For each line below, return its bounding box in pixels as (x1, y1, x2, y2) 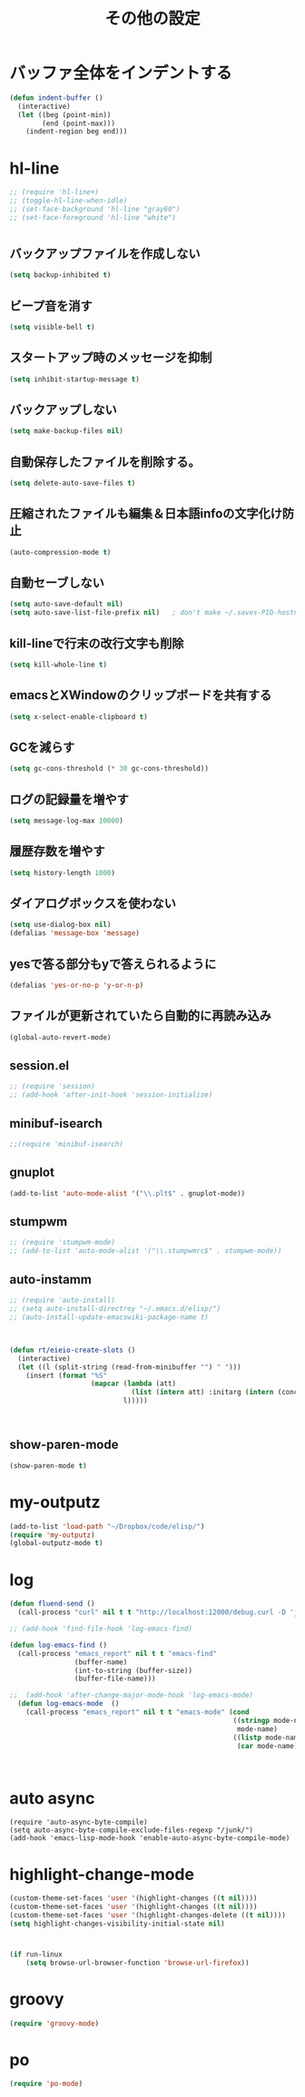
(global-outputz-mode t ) (9, 1539, 103, 1548)
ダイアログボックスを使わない (9, 896, 177, 911)
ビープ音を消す (9, 298, 93, 313)
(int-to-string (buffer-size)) (74, 1666, 193, 1675)
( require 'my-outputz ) (9, 1531, 95, 1540)
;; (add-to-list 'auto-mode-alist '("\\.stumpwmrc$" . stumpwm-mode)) (9, 1246, 282, 1255)
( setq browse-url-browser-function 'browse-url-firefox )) (25, 1958, 250, 1967)
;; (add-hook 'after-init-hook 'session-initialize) (9, 1090, 213, 1099)
